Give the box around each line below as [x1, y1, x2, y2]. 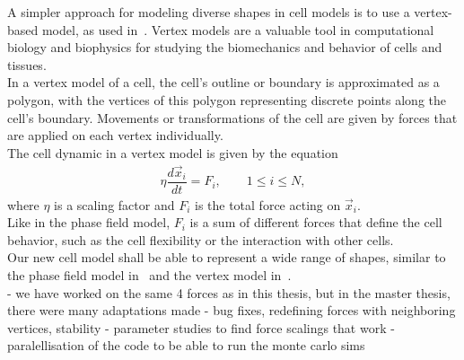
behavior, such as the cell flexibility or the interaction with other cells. [7, 230, 394, 249]
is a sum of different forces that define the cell [189, 213, 442, 232]
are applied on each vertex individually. [7, 126, 223, 145]
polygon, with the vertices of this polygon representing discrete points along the [7, 90, 447, 109]
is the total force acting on [194, 195, 341, 214]
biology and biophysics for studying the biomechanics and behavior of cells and [7, 38, 442, 57]
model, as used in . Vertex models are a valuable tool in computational [41, 20, 434, 39]
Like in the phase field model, [7, 213, 171, 232]
